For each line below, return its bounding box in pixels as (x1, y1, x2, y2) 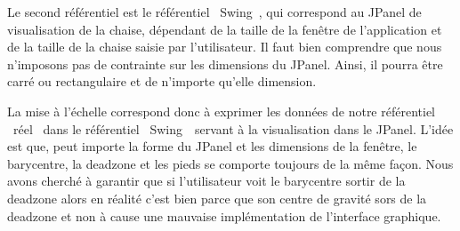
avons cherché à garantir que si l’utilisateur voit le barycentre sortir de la (7, 171, 406, 190)
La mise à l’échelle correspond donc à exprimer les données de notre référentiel (7, 101, 435, 120)
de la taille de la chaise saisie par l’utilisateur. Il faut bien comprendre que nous (7, 37, 442, 56)
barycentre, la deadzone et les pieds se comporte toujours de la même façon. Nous (7, 154, 454, 172)
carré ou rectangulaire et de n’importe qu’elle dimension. (7, 72, 317, 91)
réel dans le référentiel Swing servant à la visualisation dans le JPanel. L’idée (12, 119, 454, 138)
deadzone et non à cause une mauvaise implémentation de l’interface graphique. (7, 206, 441, 225)
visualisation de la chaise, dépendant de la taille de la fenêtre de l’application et (7, 20, 442, 38)
